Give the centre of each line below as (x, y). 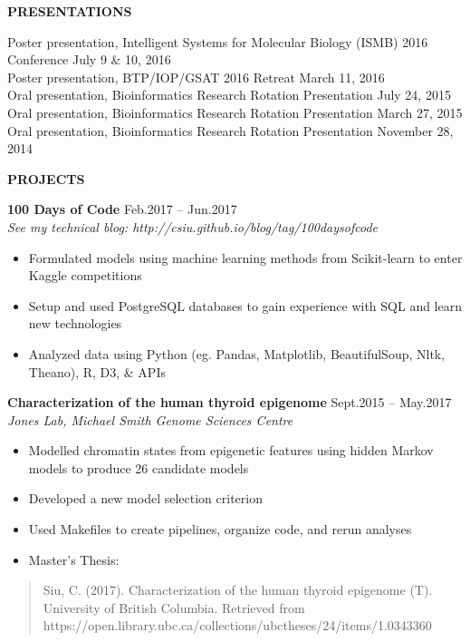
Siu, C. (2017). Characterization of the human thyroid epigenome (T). (238, 590)
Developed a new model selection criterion (145, 498)
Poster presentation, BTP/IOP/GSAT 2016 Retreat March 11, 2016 (196, 77)
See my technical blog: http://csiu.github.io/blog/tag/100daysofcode (192, 226)
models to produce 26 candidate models (139, 467)
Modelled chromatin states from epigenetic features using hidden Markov (231, 450)
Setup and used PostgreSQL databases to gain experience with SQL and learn (245, 305)
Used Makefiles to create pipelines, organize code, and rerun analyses (220, 529)
